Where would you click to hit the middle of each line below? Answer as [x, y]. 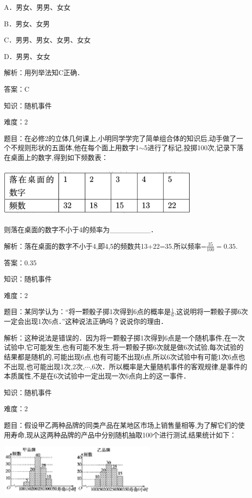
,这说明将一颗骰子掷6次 [211, 311]
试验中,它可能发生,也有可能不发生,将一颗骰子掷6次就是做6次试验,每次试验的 [124, 347]
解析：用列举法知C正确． [44, 72]
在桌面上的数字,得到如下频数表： [56, 157]
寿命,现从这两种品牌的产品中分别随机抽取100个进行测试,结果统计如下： [123, 434]
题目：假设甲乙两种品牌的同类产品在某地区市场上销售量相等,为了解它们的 [121, 425]
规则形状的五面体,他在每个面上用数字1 [78, 148]
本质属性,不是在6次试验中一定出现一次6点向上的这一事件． [97, 376]
